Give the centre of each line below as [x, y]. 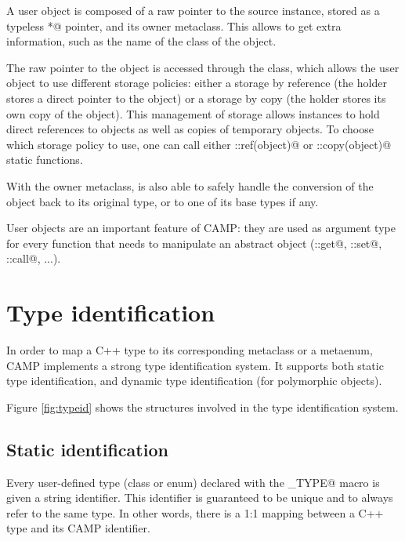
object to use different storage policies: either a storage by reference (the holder [197, 83]
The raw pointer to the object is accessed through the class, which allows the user [203, 67]
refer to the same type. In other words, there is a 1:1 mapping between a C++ [195, 512]
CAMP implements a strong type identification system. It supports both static [195, 365]
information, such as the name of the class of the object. [141, 41]
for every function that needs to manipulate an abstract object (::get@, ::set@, [194, 243]
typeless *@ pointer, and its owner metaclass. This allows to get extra [174, 25]
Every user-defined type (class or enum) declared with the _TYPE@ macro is [193, 482]
